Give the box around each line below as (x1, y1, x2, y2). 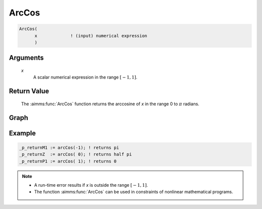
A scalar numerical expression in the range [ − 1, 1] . (33, 74, 138, 80)
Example (9, 129, 36, 137)
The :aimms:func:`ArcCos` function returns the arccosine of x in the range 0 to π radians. (21, 101, 199, 107)
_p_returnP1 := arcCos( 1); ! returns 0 (19, 158, 116, 164)
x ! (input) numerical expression (34, 33, 147, 38)
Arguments (9, 54, 44, 62)
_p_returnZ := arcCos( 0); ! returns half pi (19, 152, 132, 157)
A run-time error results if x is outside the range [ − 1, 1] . (34, 182, 148, 188)
